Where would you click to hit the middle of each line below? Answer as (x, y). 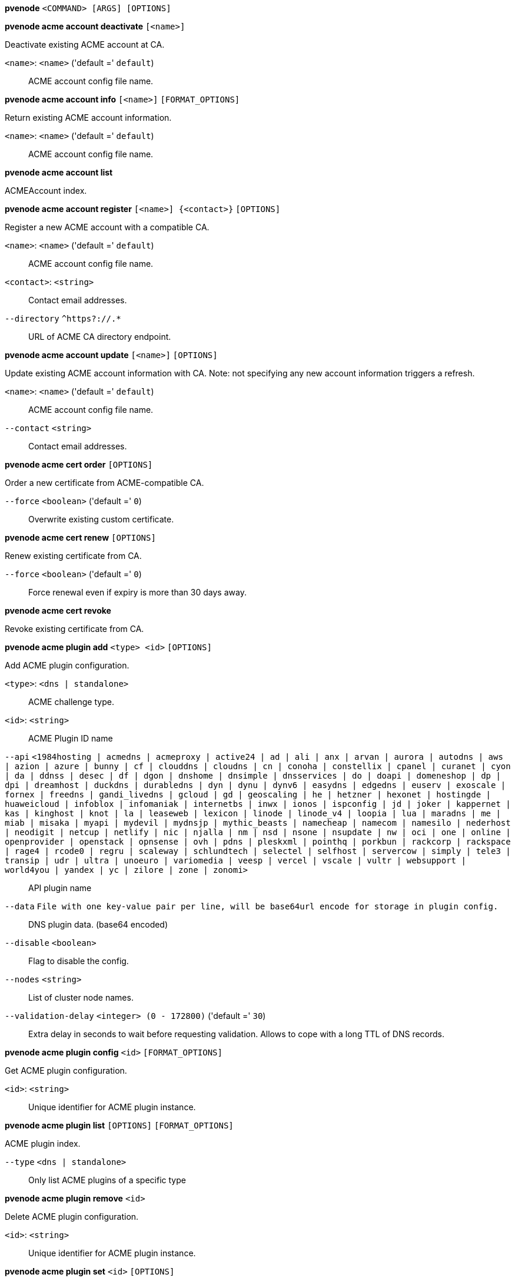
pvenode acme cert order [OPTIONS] (79, 464)
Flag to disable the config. (79, 961)
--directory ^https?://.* (63, 319)
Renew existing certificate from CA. (73, 556)
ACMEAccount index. (46, 191)
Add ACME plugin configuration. (67, 665)
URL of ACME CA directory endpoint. (100, 337)
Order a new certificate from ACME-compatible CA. (104, 483)
